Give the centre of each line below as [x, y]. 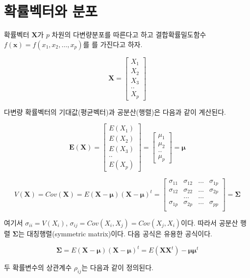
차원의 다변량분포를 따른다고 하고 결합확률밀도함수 [129, 35]
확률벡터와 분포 [51, 11]
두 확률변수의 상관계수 [38, 267]
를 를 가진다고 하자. [113, 44]
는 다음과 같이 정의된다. [117, 267]
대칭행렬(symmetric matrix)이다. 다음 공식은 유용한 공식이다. [119, 233]
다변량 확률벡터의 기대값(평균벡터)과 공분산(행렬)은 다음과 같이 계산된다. [115, 112]
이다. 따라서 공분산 [210, 222]
